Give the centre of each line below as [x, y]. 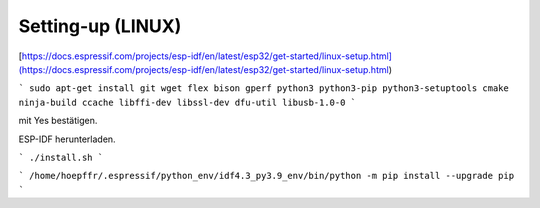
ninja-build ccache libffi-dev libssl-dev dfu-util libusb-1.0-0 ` [187, 102]
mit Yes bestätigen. [58, 121]
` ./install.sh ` [61, 157]
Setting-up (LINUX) [100, 26]
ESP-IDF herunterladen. [67, 139]
